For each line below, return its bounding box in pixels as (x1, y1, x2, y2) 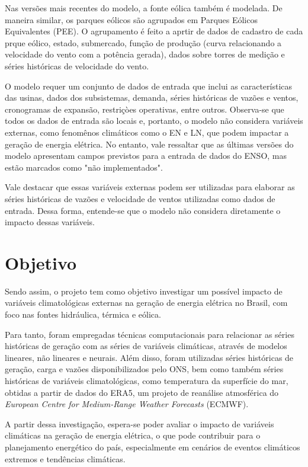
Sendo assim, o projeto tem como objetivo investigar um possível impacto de (5, 284, 283, 297)
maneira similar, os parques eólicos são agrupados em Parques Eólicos (5, 13, 258, 25)
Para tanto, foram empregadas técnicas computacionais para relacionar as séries (5, 328, 294, 340)
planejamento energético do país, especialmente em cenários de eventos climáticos (5, 440, 300, 453)
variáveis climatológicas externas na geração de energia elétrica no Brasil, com (5, 296, 288, 309)
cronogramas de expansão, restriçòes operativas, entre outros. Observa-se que (5, 103, 284, 115)
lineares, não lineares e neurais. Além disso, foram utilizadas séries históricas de (5, 351, 294, 363)
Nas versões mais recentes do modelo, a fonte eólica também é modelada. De (5, 2, 283, 14)
